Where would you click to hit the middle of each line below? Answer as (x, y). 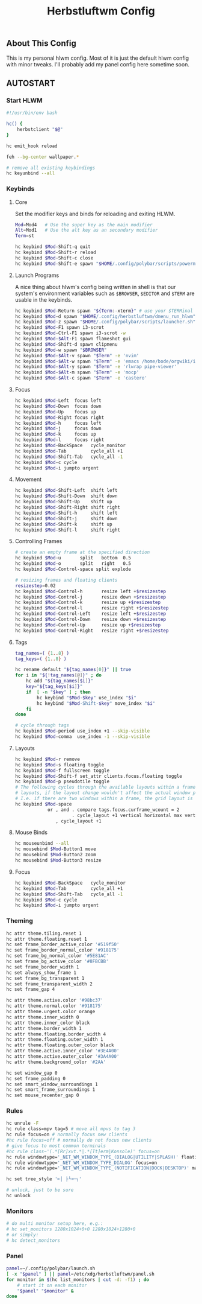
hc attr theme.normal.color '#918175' (55, 1006)
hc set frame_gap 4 (31, 990)
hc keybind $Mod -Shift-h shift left (66, 513)
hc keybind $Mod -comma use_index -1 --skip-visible (82, 737)
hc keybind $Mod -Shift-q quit (53, 247)
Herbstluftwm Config (101, 11)
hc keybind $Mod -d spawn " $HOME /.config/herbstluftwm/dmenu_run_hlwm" (105, 316)
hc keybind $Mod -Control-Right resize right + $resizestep (92, 631)
